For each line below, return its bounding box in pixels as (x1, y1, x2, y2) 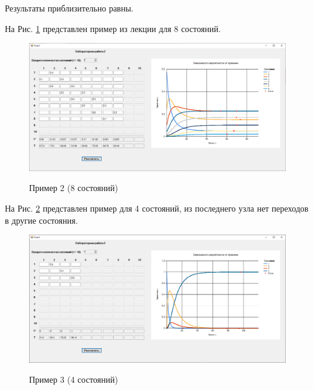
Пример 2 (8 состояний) (29, 181, 118, 194)
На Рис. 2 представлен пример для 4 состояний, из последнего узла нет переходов (5, 201, 309, 214)
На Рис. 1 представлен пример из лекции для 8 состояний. (5, 22, 221, 34)
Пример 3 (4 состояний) (29, 373, 118, 386)
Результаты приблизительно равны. (5, 2, 134, 14)
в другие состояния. (5, 213, 78, 226)
